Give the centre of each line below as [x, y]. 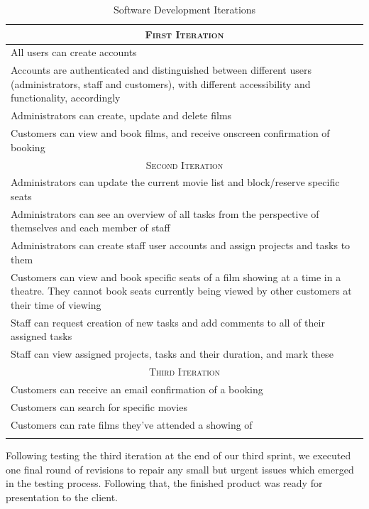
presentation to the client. [62, 497]
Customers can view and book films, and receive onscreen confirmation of [170, 133]
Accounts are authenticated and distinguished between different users [161, 70]
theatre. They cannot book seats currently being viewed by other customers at [181, 291]
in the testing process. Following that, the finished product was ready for [164, 483]
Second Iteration [184, 164]
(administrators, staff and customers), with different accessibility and [161, 83]
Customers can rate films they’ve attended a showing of [132, 424]
